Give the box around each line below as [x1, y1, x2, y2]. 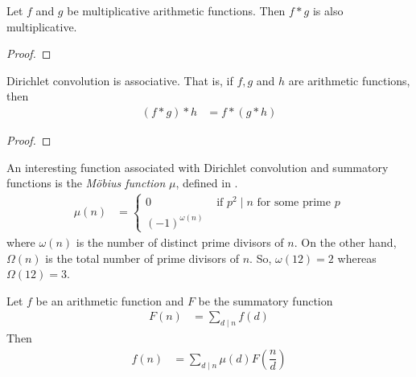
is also [312, 2, 344, 18]
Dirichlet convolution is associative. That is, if [6, 72, 233, 88]
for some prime [257, 197, 331, 209]
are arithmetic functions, [288, 72, 410, 88]
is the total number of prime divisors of [45, 249, 240, 266]
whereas [337, 249, 377, 266]
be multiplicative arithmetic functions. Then [67, 2, 286, 18]
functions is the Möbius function [6, 174, 166, 191]
